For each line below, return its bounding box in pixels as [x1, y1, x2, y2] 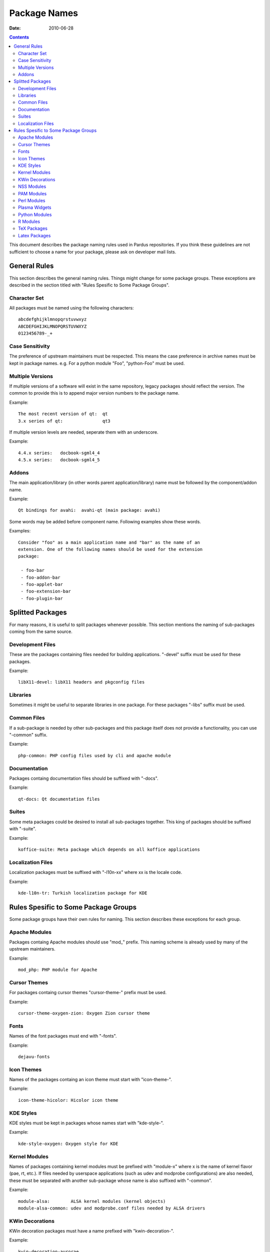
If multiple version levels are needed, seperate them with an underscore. [9, 429, 158, 435]
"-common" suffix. [9, 732, 47, 738]
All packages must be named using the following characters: [9, 305, 134, 311]
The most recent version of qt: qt [18, 411, 108, 417]
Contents [9, 34, 29, 40]
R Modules [18, 218, 40, 225]
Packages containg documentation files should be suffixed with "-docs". [9, 775, 158, 781]
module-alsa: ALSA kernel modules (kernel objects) [18, 1198, 166, 1204]
